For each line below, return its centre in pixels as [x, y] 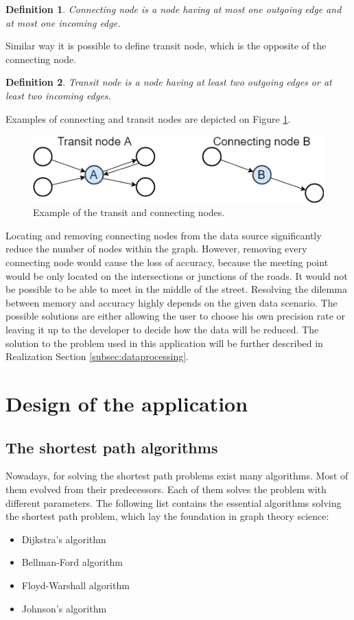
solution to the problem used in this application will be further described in [164, 343]
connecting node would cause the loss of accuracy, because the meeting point [167, 262]
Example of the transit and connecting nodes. [129, 212]
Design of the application [127, 403]
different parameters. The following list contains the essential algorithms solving [174, 502]
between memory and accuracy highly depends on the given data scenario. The [172, 302]
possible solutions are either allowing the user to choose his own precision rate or [176, 316]
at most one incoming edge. [63, 22]
